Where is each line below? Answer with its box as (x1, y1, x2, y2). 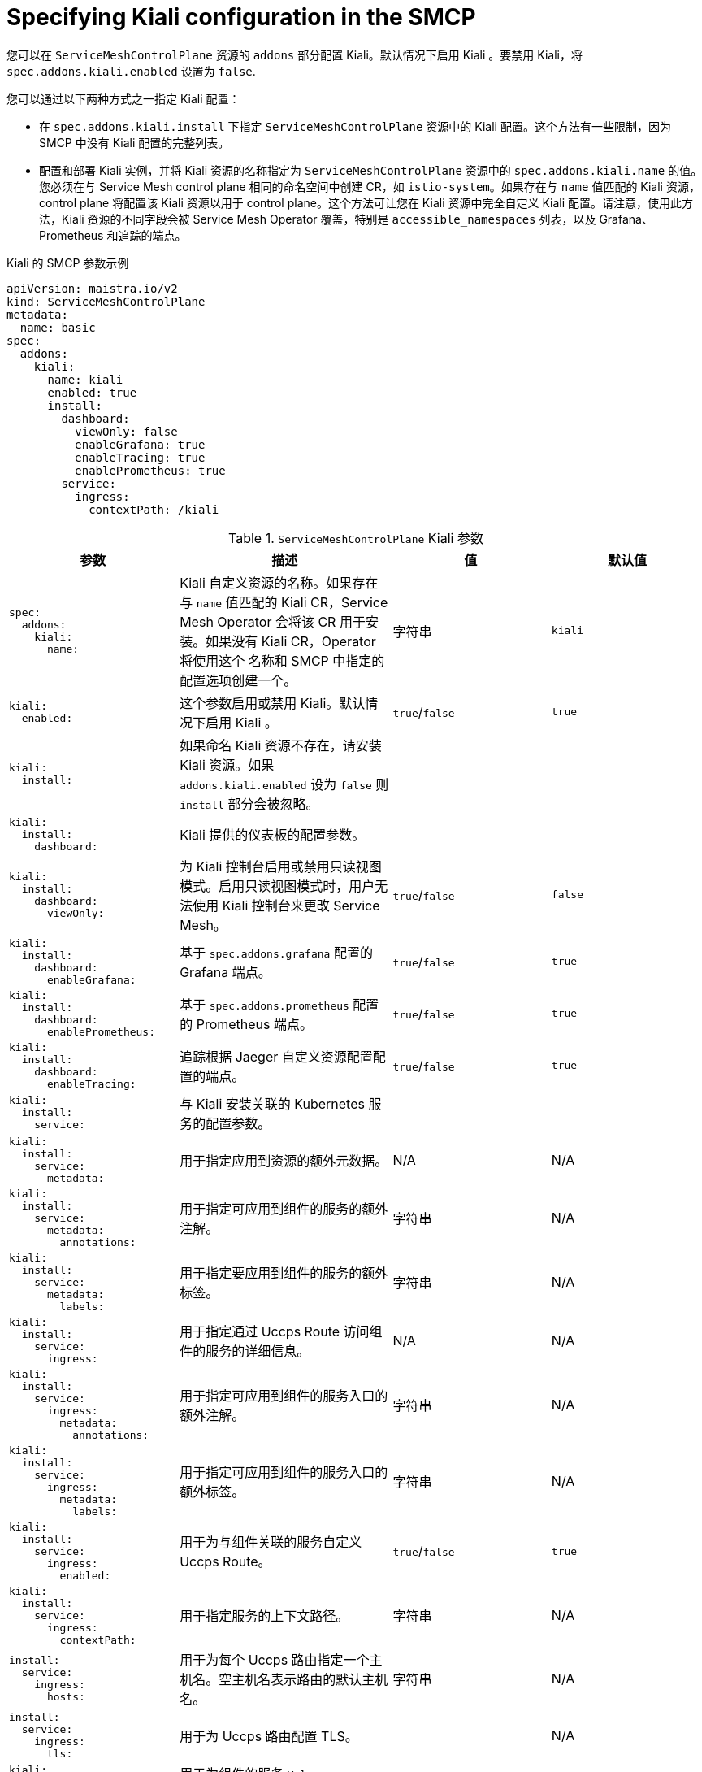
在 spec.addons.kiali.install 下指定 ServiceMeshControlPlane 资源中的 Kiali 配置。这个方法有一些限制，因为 (39, 119, 671, 133)
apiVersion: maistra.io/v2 (6, 281, 178, 295)
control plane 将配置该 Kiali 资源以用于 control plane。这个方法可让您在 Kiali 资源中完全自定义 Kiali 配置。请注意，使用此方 (39, 195, 693, 210)
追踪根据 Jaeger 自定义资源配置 (180, 1048, 373, 1065)
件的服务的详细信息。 (180, 1342, 310, 1359)
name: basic (19, 320, 96, 334)
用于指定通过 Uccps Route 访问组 (180, 1322, 383, 1340)
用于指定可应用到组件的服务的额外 (180, 1201, 388, 1218)
